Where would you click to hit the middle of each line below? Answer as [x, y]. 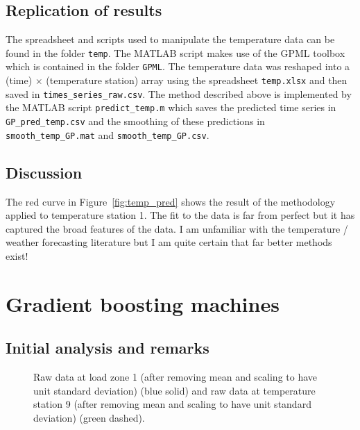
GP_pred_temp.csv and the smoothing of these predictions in [135, 121]
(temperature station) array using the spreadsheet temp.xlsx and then [197, 80]
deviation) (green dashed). [89, 417]
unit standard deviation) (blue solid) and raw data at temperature [174, 390]
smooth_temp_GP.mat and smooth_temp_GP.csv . [108, 134]
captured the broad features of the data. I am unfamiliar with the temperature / [177, 228]
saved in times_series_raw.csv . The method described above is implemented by [179, 93]
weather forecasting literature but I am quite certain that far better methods [169, 242]
